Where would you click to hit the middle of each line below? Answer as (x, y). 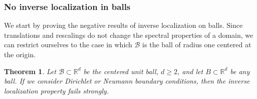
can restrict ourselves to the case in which (68, 45)
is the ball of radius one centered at (197, 45)
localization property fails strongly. (57, 90)
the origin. (20, 54)
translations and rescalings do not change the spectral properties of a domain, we (129, 35)
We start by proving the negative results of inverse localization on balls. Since (123, 25)
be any (240, 71)
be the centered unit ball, (121, 71)
